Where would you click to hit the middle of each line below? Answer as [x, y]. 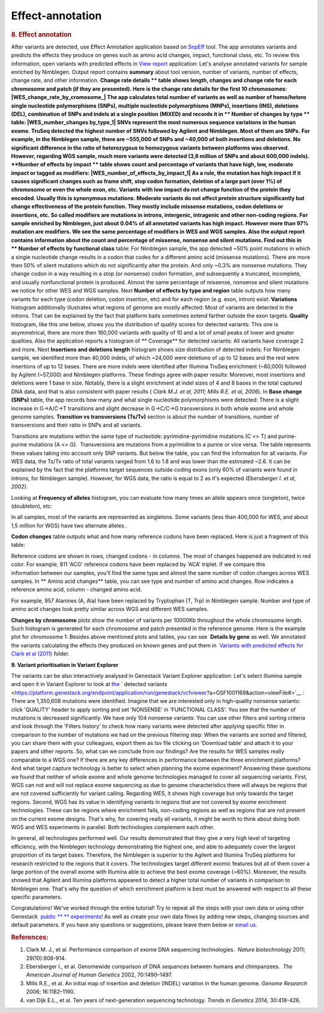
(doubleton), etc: [32, 506]
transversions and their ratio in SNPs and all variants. [76, 425]
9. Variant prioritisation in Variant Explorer [65, 665]
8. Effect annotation [41, 34]
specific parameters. [37, 897]
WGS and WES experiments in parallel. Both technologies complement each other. [113, 827]
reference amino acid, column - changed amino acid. [76, 589]
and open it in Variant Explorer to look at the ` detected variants [89, 684]
